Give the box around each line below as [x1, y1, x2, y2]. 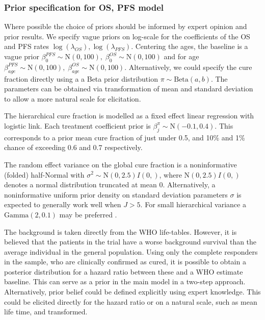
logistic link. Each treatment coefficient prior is [4, 120, 151, 131]
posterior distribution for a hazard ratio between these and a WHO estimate [4, 266, 243, 277]
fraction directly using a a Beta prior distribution [4, 73, 158, 84]
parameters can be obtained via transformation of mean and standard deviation [4, 83, 253, 94]
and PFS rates [4, 41, 49, 52]
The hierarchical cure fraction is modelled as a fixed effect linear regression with [4, 110, 254, 121]
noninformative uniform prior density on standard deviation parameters [4, 189, 228, 200]
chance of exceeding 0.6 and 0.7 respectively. [4, 142, 143, 153]
